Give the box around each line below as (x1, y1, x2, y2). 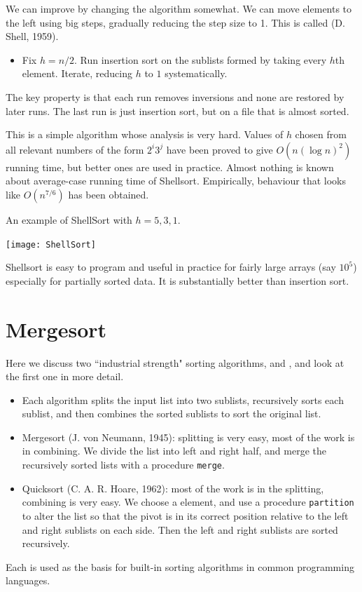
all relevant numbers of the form (6, 142, 144, 156)
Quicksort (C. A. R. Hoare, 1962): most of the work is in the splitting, (22, 480, 324, 495)
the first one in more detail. (6, 369, 124, 384)
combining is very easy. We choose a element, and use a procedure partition (22, 495, 354, 509)
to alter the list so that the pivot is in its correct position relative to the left (22, 508, 349, 523)
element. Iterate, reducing (22, 66, 132, 81)
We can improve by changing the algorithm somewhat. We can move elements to (6, 1, 352, 15)
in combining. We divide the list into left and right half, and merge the (22, 443, 326, 458)
